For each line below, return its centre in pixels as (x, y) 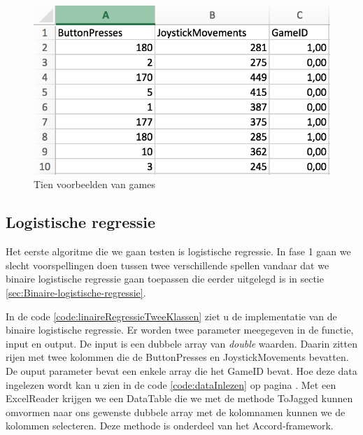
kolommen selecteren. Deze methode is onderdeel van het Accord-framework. (170, 426)
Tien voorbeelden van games (94, 184)
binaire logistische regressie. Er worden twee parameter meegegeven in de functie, (180, 330)
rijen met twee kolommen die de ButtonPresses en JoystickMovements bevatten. (177, 357)
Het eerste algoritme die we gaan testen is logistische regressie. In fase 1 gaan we (178, 251)
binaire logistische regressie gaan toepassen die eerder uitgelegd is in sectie (165, 279)
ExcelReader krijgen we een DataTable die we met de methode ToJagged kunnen (179, 398)
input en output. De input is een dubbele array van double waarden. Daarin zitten (181, 343)
